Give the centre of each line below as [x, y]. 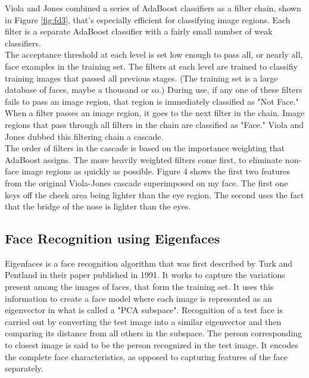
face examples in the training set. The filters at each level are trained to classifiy [152, 66]
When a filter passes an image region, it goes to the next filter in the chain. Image [155, 113]
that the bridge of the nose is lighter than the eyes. [98, 206]
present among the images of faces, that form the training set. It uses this [139, 287]
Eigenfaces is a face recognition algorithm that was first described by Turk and [149, 263]
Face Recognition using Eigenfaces [113, 238]
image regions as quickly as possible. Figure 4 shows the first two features [156, 171]
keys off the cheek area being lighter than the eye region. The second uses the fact [154, 194]
